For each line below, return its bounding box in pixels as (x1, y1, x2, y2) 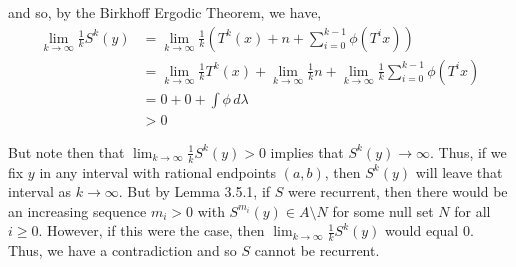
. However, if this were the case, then (38, 220, 265, 241)
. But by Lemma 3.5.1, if (118, 181, 271, 202)
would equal (385, 220, 459, 241)
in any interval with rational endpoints (39, 161, 277, 182)
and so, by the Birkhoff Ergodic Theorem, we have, (8, 2, 322, 22)
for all (454, 200, 491, 221)
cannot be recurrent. (254, 240, 380, 261)
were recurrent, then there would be (288, 181, 508, 202)
